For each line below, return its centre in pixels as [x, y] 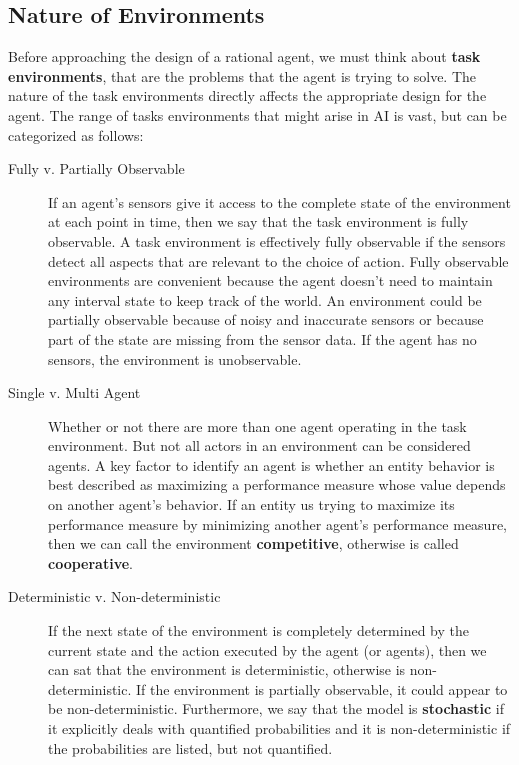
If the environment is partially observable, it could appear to [322, 688]
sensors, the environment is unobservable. [175, 358]
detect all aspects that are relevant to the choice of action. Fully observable [278, 260]
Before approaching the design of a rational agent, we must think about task [244, 56]
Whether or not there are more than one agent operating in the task [257, 425]
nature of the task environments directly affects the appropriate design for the [247, 95]
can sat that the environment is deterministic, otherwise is [227, 669]
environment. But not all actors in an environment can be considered [259, 445]
